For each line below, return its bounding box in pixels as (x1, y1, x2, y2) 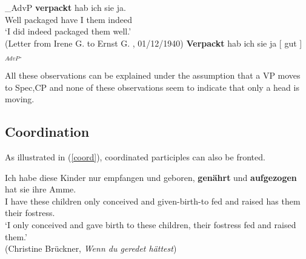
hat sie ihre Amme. (5, 183, 76, 195)
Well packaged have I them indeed (5, 13, 132, 25)
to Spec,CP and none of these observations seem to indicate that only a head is (5, 80, 299, 93)
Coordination (5, 122, 90, 141)
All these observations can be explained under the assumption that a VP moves (5, 68, 301, 81)
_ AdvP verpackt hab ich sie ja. (5, 1, 126, 13)
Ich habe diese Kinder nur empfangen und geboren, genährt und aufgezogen (5, 171, 297, 183)
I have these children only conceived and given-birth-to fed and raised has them (5, 194, 301, 207)
